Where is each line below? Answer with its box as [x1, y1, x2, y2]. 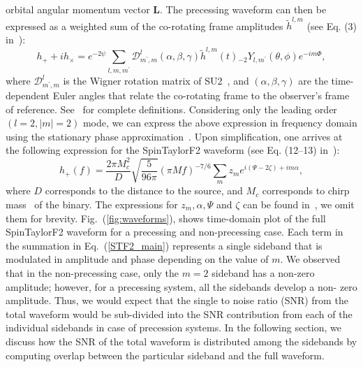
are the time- [298, 73, 354, 88]
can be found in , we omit [242, 197, 355, 212]
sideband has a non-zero [212, 266, 315, 280]
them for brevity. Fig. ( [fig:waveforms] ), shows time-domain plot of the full [6, 210, 326, 225]
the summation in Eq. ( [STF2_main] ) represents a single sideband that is [6, 238, 323, 252]
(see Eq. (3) [306, 18, 357, 33]
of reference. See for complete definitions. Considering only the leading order [6, 101, 337, 116]
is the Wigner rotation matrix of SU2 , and [63, 73, 249, 88]
